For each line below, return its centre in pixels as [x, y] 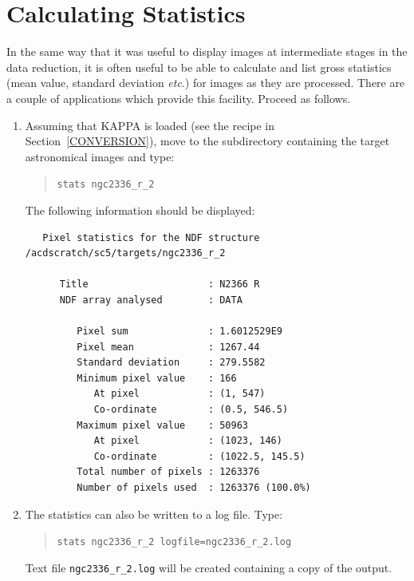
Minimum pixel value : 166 [157, 378]
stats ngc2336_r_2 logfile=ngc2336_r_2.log [174, 542]
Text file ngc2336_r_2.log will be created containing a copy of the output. [209, 567]
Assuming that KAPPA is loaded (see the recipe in [150, 125]
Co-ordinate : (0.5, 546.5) [191, 410]
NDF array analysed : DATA [151, 300]
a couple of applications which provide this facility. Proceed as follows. [179, 98]
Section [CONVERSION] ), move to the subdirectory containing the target [207, 141]
